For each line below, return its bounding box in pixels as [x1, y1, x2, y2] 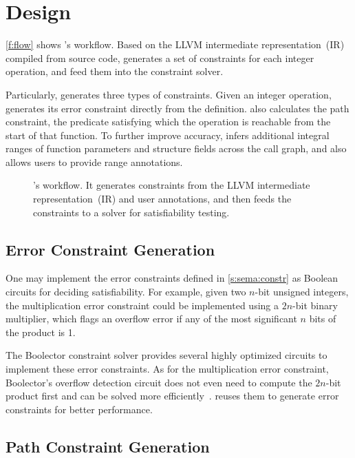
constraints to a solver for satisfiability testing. [33, 205, 230, 219]
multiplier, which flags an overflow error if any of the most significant [6, 311, 297, 326]
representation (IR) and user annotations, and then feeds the [33, 191, 292, 206]
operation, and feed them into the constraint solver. [6, 64, 224, 79]
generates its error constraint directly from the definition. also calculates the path [6, 101, 349, 115]
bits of [309, 311, 336, 326]
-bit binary [292, 298, 338, 312]
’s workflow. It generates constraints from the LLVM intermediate [33, 178, 310, 192]
